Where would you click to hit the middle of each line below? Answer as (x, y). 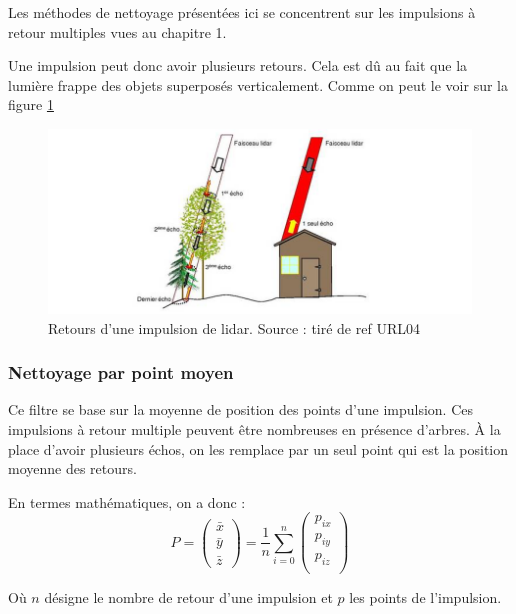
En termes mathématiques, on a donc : (127, 501)
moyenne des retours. (72, 468)
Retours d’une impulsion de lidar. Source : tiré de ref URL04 (234, 327)
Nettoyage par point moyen (121, 372)
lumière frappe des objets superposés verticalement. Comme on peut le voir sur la (258, 84)
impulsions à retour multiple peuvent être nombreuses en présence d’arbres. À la (254, 429)
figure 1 (31, 104)
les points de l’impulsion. (425, 597)
